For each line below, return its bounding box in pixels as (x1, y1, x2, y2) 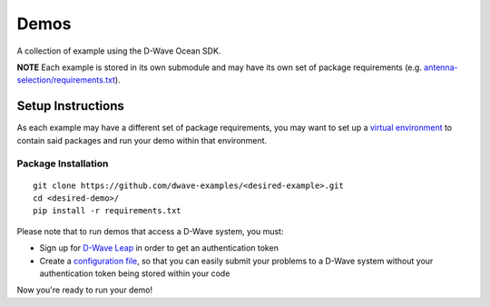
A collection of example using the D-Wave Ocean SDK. (16, 45, 221, 56)
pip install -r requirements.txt (33, 205, 181, 216)
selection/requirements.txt (16, 74, 116, 85)
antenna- (423, 62, 458, 73)
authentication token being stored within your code (39, 268, 230, 279)
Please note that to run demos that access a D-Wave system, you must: (16, 225, 284, 236)
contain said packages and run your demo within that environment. (16, 134, 268, 145)
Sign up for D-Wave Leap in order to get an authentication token (39, 243, 279, 253)
